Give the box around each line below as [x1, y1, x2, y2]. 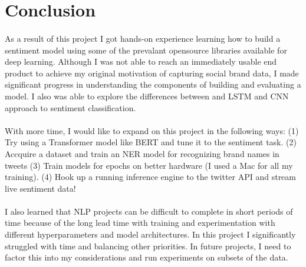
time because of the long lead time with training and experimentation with [5, 216, 275, 229]
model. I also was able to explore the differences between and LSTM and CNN [5, 89, 289, 102]
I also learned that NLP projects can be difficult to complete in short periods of [5, 205, 293, 217]
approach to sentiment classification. [5, 101, 136, 114]
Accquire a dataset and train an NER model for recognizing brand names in [5, 147, 279, 159]
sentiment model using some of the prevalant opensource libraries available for [5, 44, 287, 56]
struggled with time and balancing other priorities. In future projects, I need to [5, 239, 291, 252]
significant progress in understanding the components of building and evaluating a [5, 78, 301, 91]
